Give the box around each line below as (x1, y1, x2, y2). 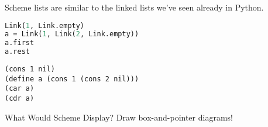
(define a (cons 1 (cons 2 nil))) (5, 74, 139, 83)
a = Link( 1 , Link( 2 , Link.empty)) (5, 30, 139, 39)
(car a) (5, 84, 35, 93)
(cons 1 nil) (5, 65, 55, 74)
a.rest (5, 47, 30, 56)
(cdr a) (5, 94, 35, 103)
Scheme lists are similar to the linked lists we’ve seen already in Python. (5, 1, 264, 13)
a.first (5, 39, 35, 47)
